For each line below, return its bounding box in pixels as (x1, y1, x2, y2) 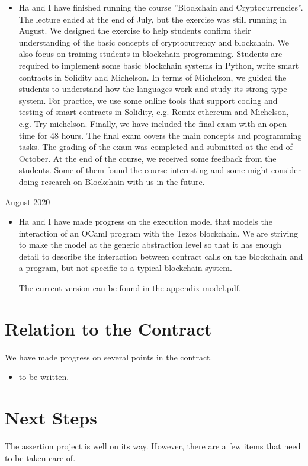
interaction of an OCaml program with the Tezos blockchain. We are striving (18, 226, 299, 239)
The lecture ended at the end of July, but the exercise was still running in (18, 12, 287, 25)
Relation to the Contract (5, 316, 212, 340)
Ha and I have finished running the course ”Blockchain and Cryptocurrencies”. (18, 1, 303, 13)
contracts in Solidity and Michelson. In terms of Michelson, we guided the (18, 71, 287, 83)
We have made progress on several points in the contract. (5, 350, 213, 363)
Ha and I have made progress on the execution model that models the (18, 215, 272, 228)
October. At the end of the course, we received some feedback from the (18, 152, 277, 164)
